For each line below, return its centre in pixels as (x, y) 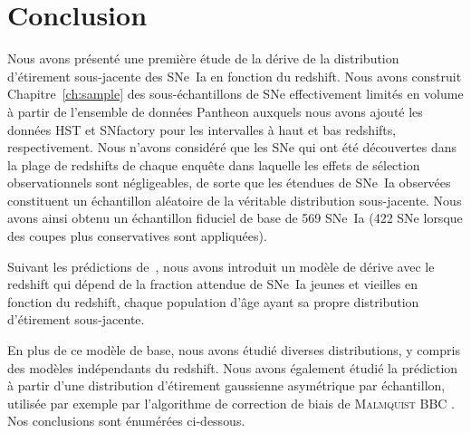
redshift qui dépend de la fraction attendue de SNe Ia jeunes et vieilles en (212, 284)
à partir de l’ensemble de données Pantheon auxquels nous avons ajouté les (215, 111)
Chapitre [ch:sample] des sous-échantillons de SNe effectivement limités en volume (235, 94)
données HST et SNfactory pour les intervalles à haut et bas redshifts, (202, 129)
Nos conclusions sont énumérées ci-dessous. (126, 421)
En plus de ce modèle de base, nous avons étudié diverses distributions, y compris (234, 350)
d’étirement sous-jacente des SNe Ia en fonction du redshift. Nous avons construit (235, 76)
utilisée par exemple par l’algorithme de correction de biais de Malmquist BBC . (231, 403)
